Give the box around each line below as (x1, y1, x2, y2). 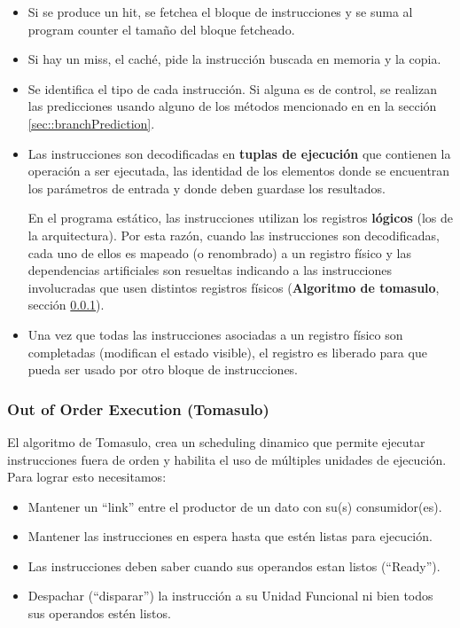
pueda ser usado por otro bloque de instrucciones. (27, 360, 299, 379)
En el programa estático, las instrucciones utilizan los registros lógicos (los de (27, 208, 454, 227)
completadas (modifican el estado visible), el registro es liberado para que (27, 342, 427, 361)
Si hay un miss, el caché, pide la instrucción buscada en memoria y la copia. (27, 50, 441, 68)
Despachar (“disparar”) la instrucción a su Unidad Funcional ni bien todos (27, 586, 433, 605)
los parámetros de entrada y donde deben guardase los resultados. (27, 178, 386, 197)
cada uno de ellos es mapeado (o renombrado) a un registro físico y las (27, 243, 411, 262)
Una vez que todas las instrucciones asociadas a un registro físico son (27, 325, 403, 343)
